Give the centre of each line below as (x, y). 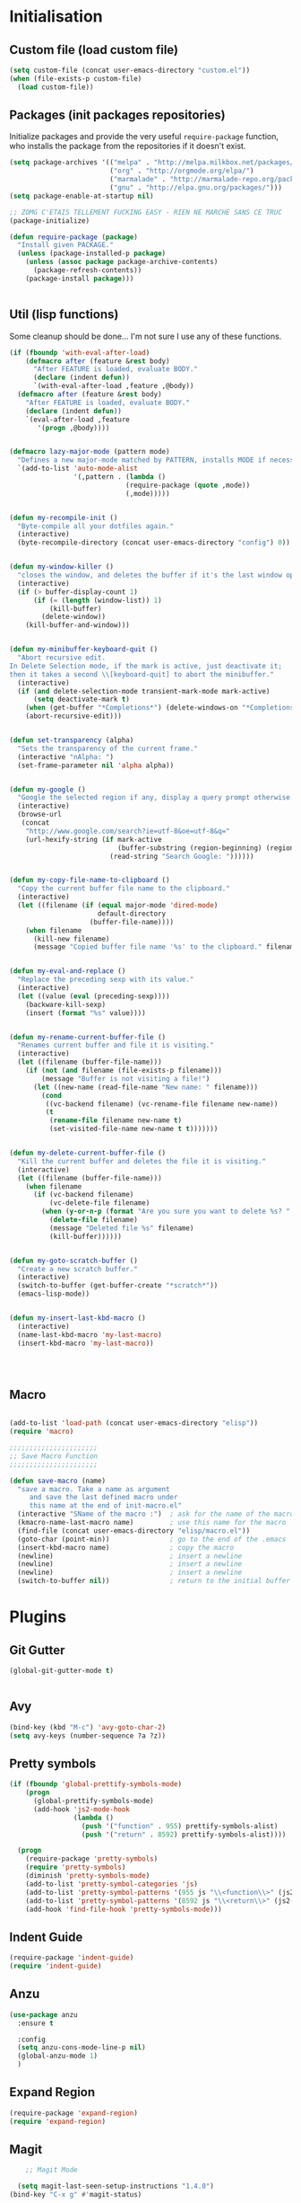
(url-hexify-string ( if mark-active (94, 839)
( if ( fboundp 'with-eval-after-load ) (80, 352)
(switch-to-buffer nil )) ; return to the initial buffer (154, 1581)
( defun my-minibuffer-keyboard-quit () (84, 650)
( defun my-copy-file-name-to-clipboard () (90, 880)
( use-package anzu (43, 2014)
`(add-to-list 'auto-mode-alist (78, 469)
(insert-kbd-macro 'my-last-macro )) (86, 1343)
